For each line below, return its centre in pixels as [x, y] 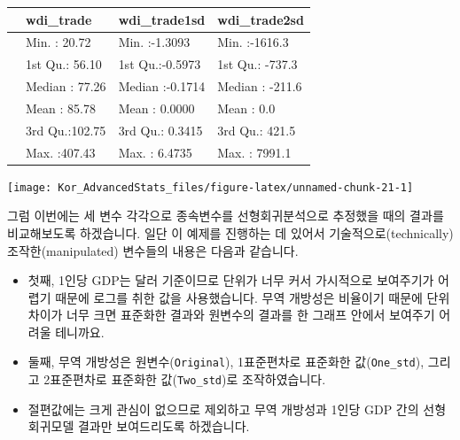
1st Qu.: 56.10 [64, 64]
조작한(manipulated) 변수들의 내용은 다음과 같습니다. [153, 250]
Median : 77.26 [66, 86]
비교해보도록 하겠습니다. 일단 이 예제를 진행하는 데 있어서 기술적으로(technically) [230, 232]
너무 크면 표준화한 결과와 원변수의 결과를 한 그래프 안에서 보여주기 [251, 315]
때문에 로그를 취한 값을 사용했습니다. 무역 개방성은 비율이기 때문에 [239, 297]
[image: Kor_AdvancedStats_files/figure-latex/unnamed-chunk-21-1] [211, 187]
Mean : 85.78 [61, 108]
